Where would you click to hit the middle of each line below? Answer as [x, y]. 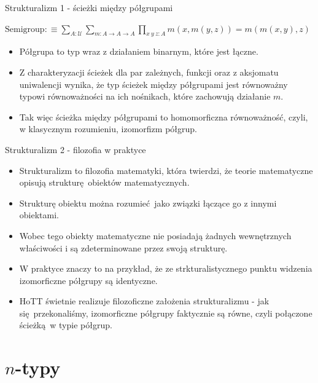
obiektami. [39, 215]
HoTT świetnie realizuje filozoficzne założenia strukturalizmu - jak [144, 301]
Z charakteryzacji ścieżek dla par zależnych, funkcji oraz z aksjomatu [149, 72]
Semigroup [25, 29]
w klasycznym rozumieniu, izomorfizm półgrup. [108, 129]
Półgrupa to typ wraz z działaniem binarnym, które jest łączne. [139, 51]
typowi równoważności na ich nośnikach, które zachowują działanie [145, 96]
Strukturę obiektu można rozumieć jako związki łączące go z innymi [148, 203]
